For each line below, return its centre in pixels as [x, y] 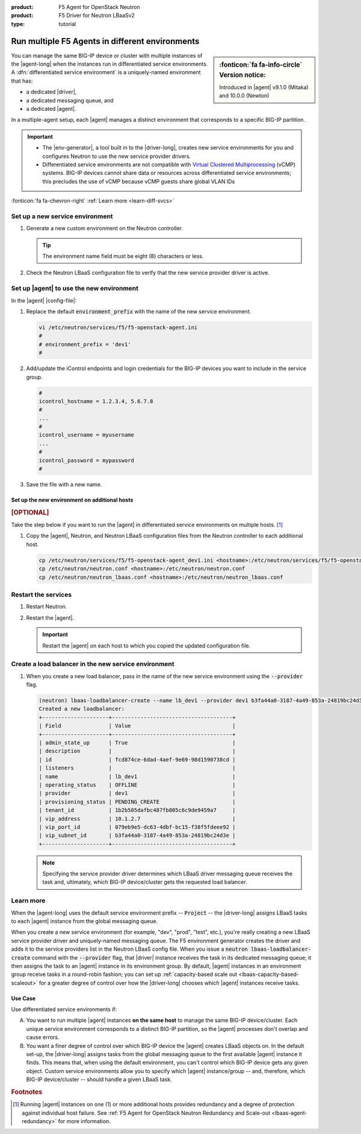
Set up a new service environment [62, 216]
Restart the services [42, 594]
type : [18, 24]
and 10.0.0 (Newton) [244, 96]
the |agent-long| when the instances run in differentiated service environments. [110, 64]
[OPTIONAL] [30, 512]
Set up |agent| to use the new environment [75, 288]
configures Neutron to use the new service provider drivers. [117, 156]
